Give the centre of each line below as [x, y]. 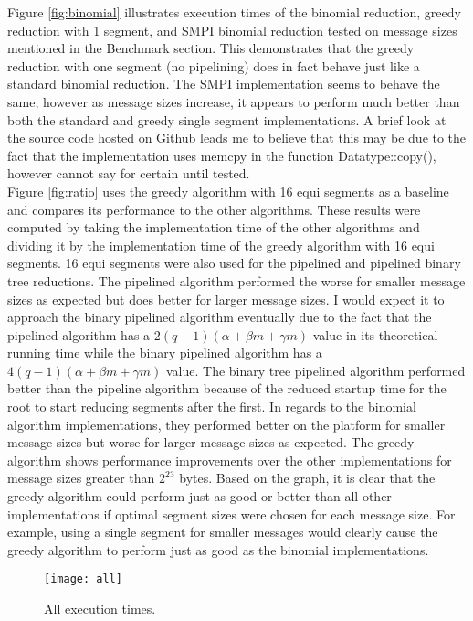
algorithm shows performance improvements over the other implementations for [230, 460]
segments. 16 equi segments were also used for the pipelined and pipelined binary [234, 263]
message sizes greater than [81, 478]
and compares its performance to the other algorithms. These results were [214, 209]
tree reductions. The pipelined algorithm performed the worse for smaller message [236, 280]
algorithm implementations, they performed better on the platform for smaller [226, 424]
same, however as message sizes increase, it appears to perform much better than [234, 101]
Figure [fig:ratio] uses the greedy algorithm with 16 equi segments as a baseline [228, 191]
